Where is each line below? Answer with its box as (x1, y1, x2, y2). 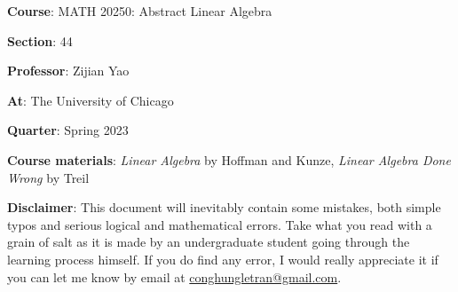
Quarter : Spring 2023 (7, 121, 129, 139)
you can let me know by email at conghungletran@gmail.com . (7, 267, 342, 286)
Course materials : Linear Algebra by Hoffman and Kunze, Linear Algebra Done (7, 150, 451, 169)
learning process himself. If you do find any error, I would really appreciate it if (7, 249, 438, 268)
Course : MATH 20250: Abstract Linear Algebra (7, 2, 272, 20)
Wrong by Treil (7, 168, 90, 186)
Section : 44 (7, 31, 73, 50)
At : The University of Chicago (7, 91, 174, 109)
